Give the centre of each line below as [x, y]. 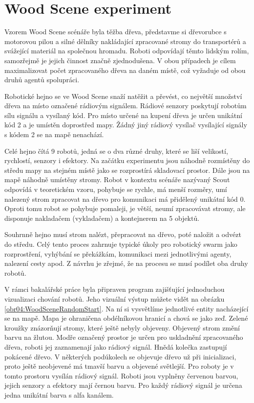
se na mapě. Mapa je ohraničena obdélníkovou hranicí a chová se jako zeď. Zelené [126, 318]
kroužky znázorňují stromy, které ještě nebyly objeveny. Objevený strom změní [122, 327]
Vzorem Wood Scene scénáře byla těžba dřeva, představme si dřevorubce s [116, 32]
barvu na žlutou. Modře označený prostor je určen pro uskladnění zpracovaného [124, 337]
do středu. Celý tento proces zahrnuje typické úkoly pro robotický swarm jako [121, 244]
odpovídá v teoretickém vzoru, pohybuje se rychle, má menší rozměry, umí [116, 189]
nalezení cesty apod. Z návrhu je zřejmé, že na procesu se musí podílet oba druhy [126, 263]
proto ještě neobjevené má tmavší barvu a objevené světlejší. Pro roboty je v [119, 366]
